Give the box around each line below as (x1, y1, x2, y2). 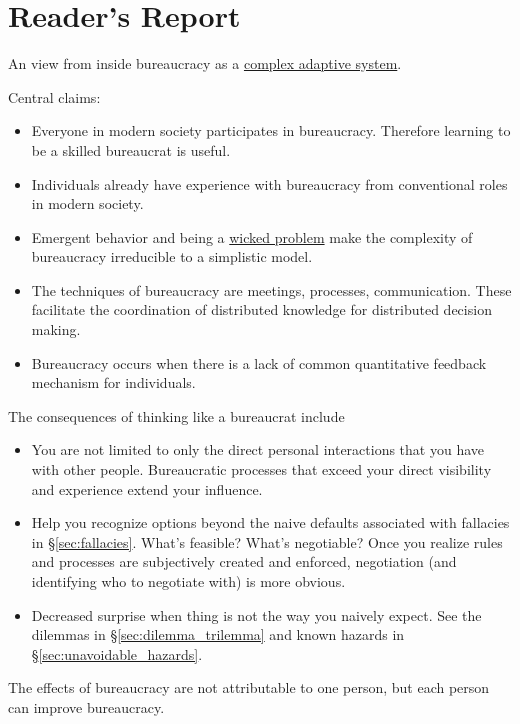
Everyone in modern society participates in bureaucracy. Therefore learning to (31, 120, 511, 141)
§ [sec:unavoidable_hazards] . (31, 643, 203, 664)
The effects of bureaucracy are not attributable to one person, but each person (8, 677, 490, 698)
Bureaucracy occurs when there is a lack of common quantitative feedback (31, 352, 487, 373)
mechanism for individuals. (31, 372, 196, 393)
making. (31, 319, 81, 340)
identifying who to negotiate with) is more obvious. (31, 571, 346, 591)
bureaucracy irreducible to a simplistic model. (31, 246, 313, 267)
